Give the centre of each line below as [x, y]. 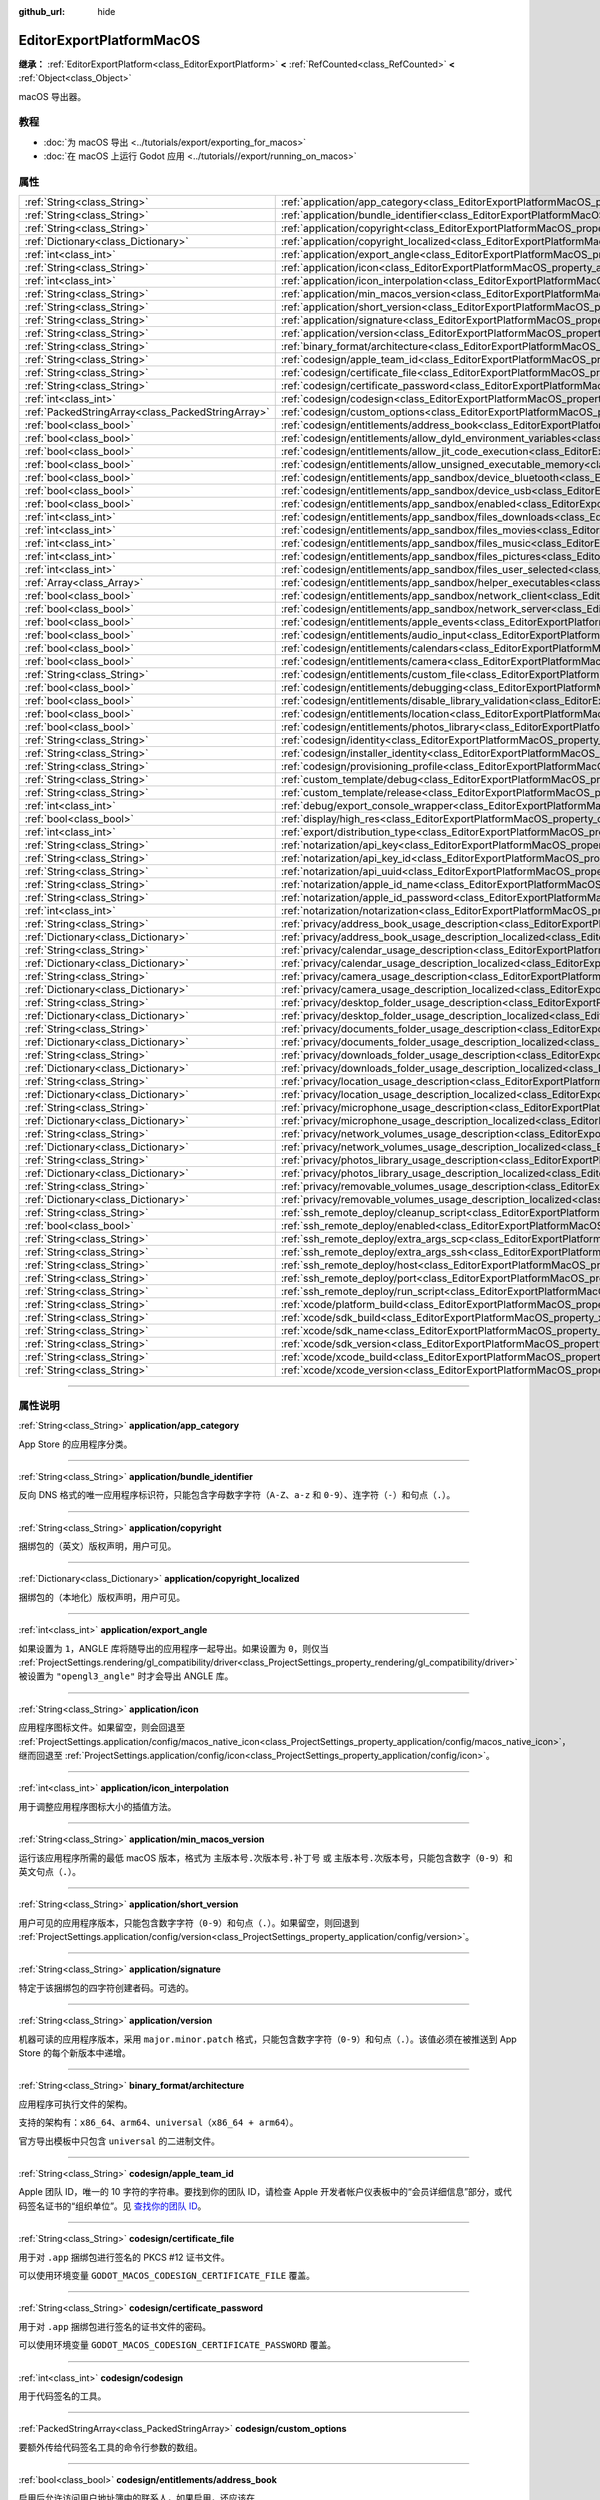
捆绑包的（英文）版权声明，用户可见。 [97, 1546]
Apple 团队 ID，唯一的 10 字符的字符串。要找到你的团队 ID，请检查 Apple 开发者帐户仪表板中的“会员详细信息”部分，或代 [265, 2192]
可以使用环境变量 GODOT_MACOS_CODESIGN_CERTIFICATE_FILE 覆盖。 [166, 2275]
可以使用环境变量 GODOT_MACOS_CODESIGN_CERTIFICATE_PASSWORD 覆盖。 [177, 2345]
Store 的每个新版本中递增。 [74, 2053]
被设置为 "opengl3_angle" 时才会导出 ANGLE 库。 [126, 1676]
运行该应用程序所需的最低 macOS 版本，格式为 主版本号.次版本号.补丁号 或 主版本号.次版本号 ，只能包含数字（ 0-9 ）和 [266, 1857]
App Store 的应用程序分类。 [75, 1444]
